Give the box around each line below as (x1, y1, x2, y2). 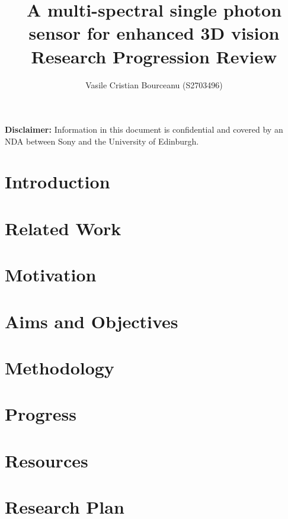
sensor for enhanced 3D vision (28, 21, 280, 45)
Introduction (5, 169, 110, 194)
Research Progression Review (31, 44, 277, 68)
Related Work (5, 216, 121, 240)
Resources (5, 448, 88, 472)
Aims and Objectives (5, 309, 178, 333)
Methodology (5, 355, 114, 379)
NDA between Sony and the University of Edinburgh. (5, 134, 199, 147)
